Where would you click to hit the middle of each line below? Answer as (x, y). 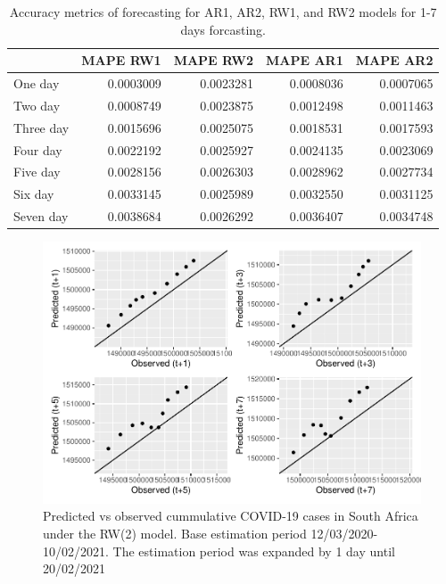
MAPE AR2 (394, 60)
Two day (37, 105)
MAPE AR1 (305, 60)
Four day (38, 149)
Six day (34, 194)
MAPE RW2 (214, 60)
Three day (41, 127)
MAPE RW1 (121, 60)
